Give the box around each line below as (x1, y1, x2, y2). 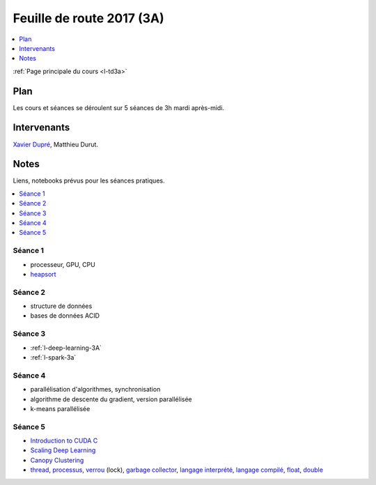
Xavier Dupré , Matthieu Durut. (13, 140, 99, 148)
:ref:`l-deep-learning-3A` (30, 344, 102, 352)
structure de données (30, 302, 93, 310)
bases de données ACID (30, 311, 100, 320)
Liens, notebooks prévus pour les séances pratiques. (13, 176, 165, 185)
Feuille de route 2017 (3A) (13, 10, 164, 26)
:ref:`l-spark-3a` (30, 353, 77, 362)
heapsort (30, 270, 56, 278)
